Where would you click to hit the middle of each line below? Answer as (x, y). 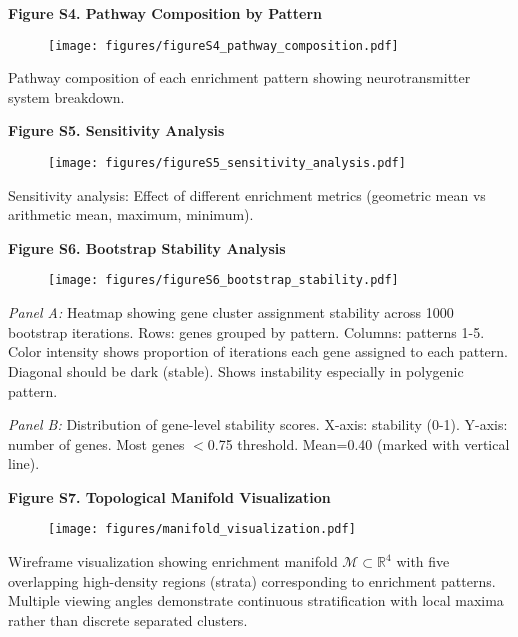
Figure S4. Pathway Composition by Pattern (165, 13)
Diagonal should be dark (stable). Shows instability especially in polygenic (236, 370)
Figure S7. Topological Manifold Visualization (169, 496)
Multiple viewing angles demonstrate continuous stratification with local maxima (256, 600)
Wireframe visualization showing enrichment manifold (173, 561)
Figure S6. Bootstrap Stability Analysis (147, 247)
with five (423, 561)
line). (24, 463)
